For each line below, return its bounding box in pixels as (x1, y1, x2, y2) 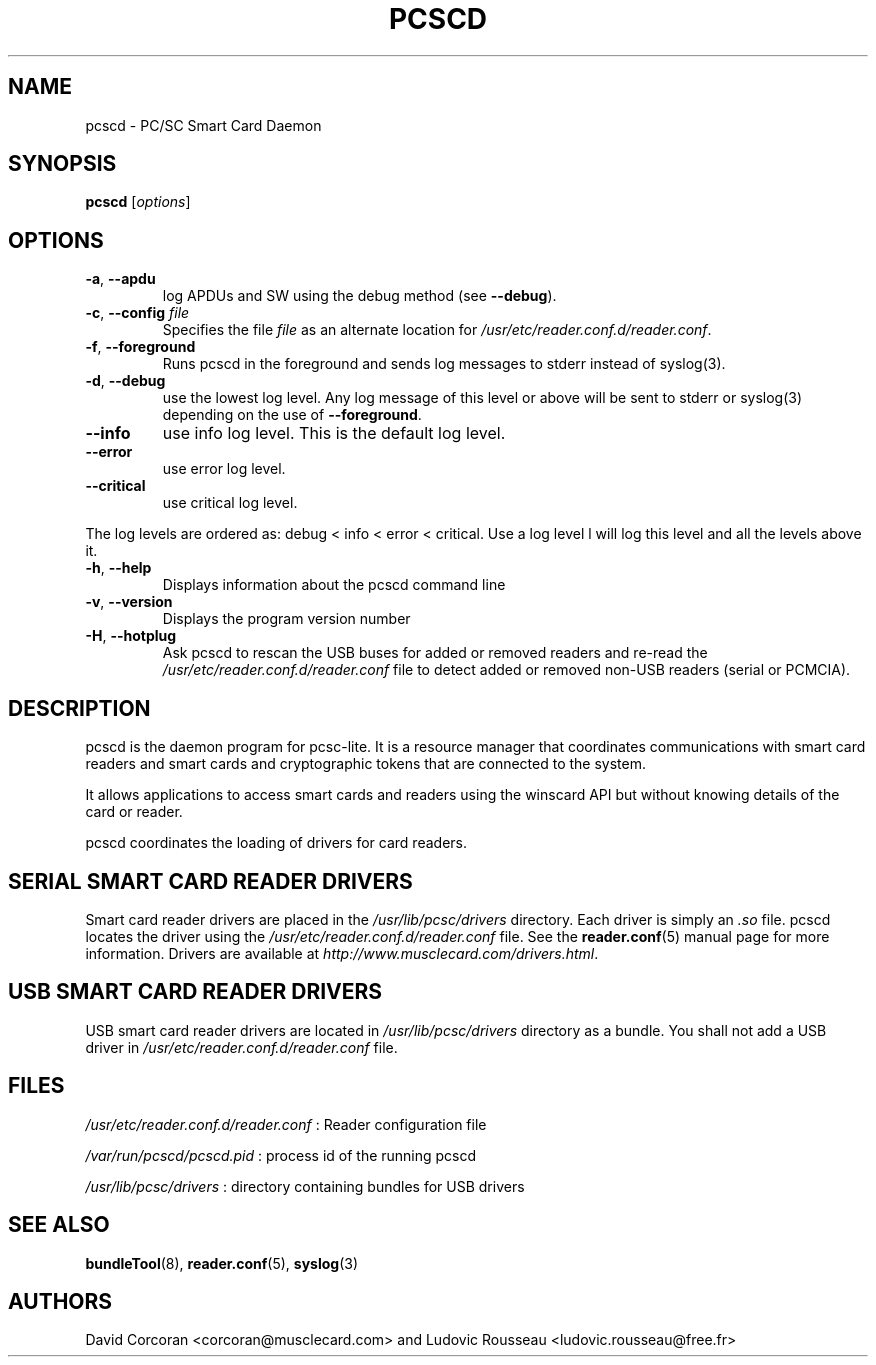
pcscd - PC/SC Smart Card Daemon (85, 116, 322, 134)
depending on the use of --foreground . (162, 406, 422, 424)
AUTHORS (8, 1288, 113, 1314)
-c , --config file (85, 304, 190, 322)
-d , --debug (85, 372, 166, 390)
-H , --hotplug (85, 627, 177, 645)
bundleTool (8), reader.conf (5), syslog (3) (85, 1254, 359, 1272)
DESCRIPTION (8, 695, 151, 721)
